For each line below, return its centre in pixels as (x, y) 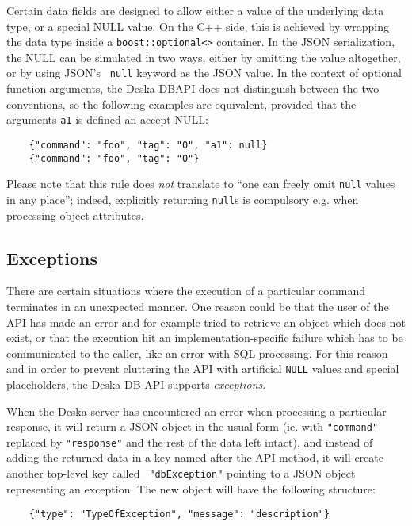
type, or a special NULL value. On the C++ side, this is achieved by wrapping (198, 26)
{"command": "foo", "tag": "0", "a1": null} (148, 145)
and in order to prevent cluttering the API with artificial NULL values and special (203, 369)
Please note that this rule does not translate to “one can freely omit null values (201, 184)
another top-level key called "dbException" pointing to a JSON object (181, 473)
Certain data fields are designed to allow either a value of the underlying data (195, 10)
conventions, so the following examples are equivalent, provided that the (181, 104)
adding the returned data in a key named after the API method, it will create (195, 457)
